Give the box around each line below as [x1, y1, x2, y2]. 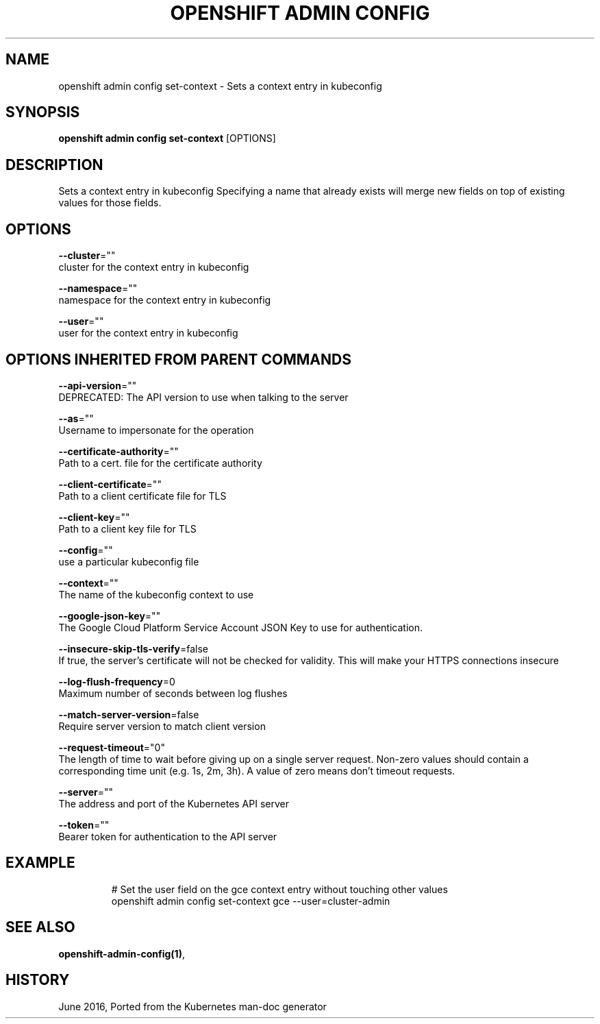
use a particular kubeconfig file [58, 555, 199, 568]
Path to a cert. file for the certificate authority [58, 456, 262, 469]
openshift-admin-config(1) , [58, 947, 185, 960]
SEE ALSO [5, 918, 75, 936]
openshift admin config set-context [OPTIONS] [58, 132, 276, 145]
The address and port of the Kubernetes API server [58, 797, 289, 809]
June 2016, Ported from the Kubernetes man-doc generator [58, 1000, 327, 1012]
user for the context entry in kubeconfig [58, 327, 238, 339]
